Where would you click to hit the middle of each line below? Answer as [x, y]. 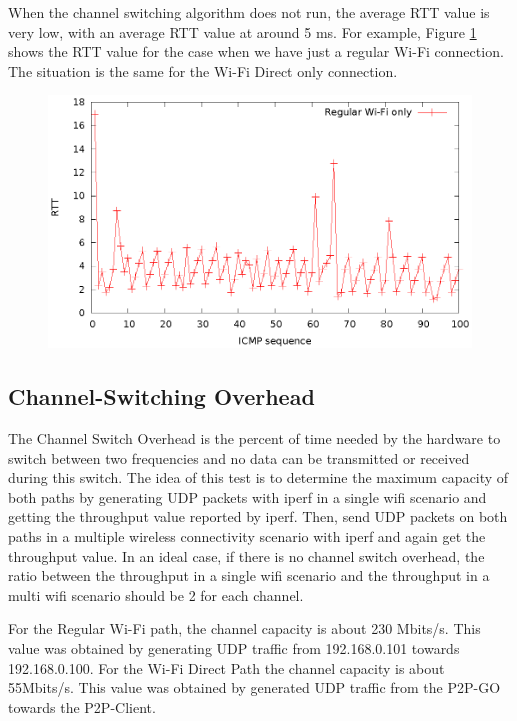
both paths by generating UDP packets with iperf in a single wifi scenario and [247, 496]
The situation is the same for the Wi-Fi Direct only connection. [203, 70]
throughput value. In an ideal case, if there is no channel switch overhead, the [246, 555]
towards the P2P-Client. [82, 706]
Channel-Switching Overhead [161, 396]
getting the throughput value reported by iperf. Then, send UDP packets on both [258, 516]
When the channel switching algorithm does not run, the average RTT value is [249, 12]
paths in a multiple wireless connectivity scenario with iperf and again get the [247, 536]
